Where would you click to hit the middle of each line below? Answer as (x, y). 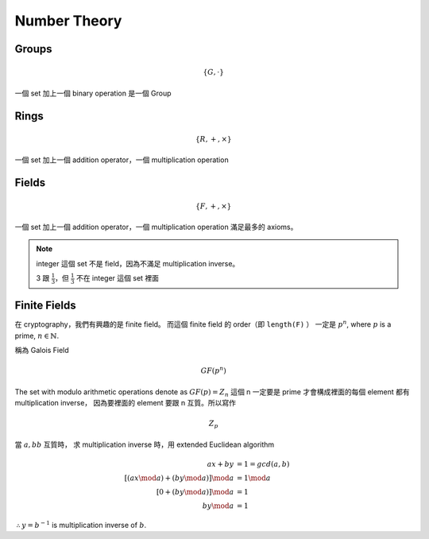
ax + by (220, 464)
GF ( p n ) (213, 370)
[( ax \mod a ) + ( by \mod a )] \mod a (179, 478)
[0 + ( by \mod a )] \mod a (195, 492)
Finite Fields (45, 306)
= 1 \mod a (253, 478)
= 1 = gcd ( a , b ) (263, 464)
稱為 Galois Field (42, 351)
